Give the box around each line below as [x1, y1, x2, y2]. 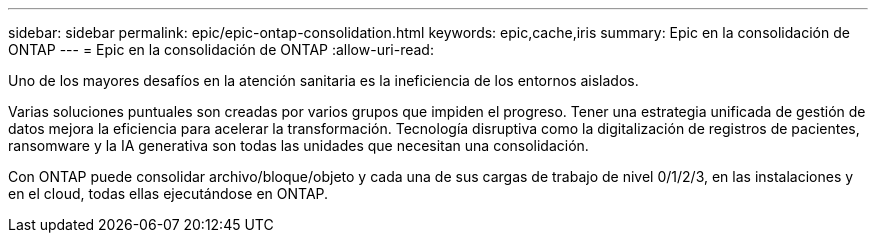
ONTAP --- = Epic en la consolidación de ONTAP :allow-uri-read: [8, 41, 434, 58]
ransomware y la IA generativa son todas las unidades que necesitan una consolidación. [8, 137, 589, 154]
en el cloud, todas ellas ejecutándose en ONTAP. [8, 185, 329, 202]
